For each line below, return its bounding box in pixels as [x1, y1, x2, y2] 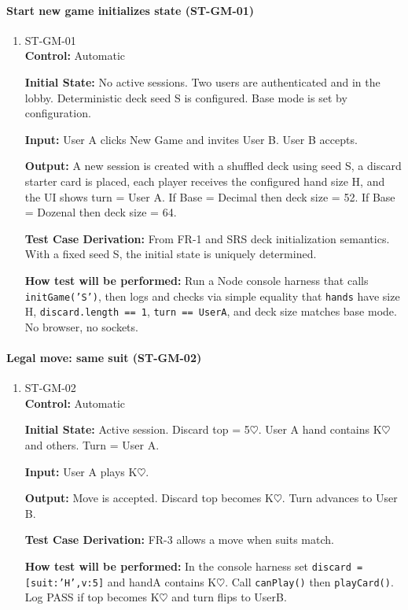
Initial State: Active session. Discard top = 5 [24, 421, 250, 438]
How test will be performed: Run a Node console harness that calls [24, 272, 369, 288]
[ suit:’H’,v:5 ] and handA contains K [24, 573, 217, 590]
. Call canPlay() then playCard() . [225, 573, 394, 590]
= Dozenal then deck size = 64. [24, 204, 177, 220]
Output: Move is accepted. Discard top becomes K [24, 490, 274, 506]
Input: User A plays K [24, 463, 138, 479]
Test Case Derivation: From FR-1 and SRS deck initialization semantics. [24, 230, 390, 246]
